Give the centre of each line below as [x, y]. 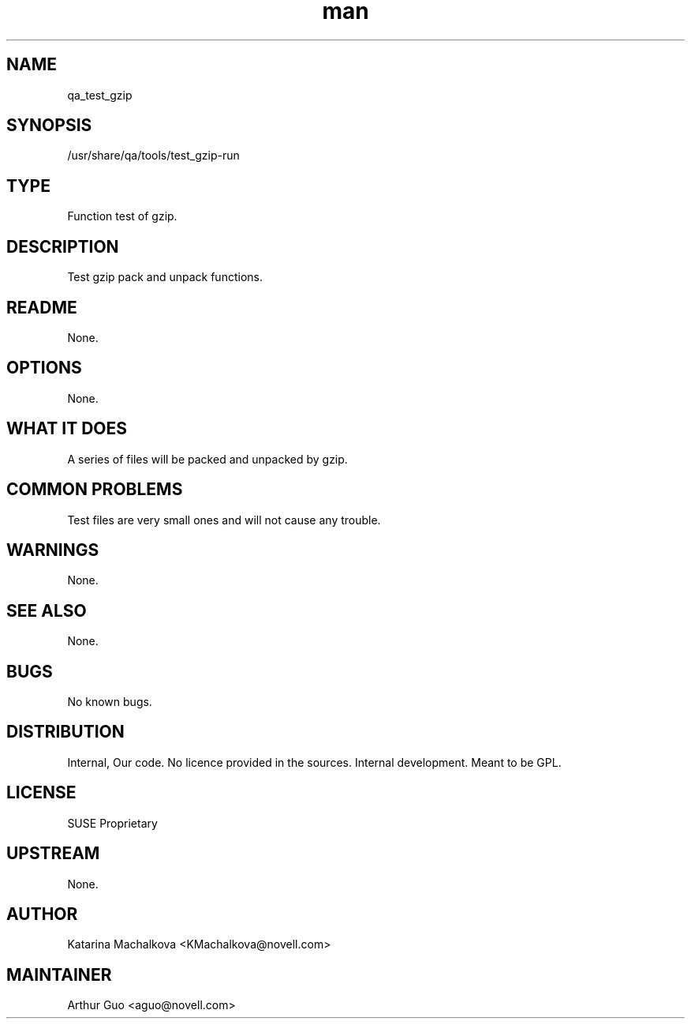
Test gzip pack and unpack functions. [165, 277]
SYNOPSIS [49, 126]
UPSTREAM [53, 854]
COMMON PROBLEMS [95, 490]
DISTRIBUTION [65, 732]
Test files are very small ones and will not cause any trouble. [224, 520]
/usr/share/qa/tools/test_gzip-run [153, 156]
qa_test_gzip [100, 95]
